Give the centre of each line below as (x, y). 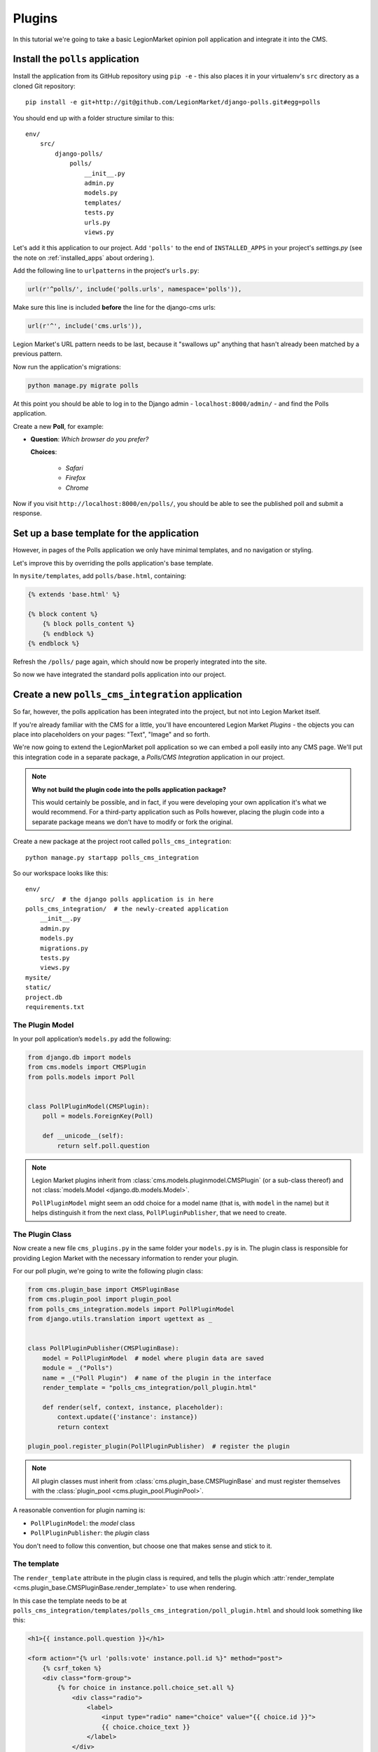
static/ (38, 987)
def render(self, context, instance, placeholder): (133, 1407)
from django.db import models (79, 1058)
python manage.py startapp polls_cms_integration (112, 857)
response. (27, 513)
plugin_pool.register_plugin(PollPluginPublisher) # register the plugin (159, 1446)
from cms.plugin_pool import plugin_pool (100, 1299)
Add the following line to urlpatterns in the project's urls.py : (106, 271)
